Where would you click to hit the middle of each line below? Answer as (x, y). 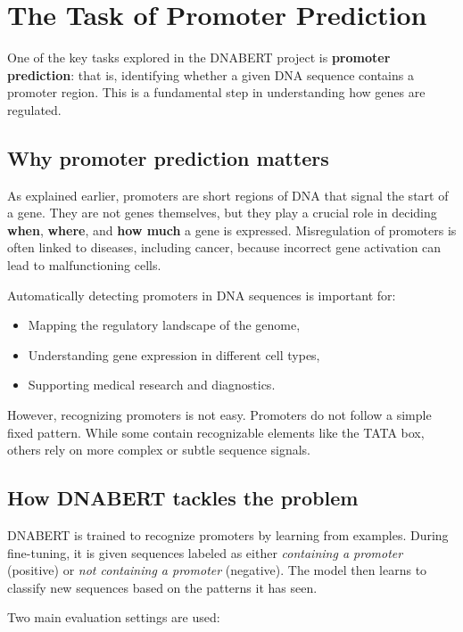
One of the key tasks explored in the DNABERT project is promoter (199, 57)
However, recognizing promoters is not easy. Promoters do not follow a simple (219, 415)
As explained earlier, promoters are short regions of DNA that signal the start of (228, 195)
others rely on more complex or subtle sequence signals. (159, 450)
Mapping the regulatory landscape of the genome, (164, 325)
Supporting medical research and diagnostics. (152, 385)
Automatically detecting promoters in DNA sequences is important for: (202, 295)
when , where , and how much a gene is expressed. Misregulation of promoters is (232, 230)
